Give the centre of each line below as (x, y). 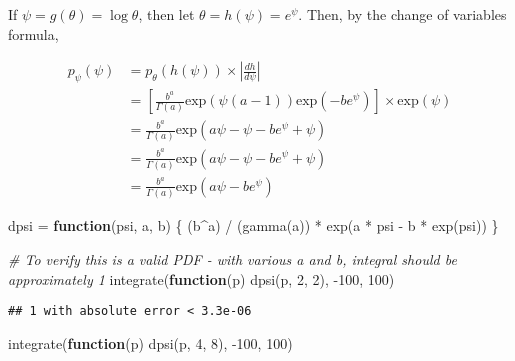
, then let (166, 14)
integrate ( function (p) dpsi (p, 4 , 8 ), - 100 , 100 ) (150, 342)
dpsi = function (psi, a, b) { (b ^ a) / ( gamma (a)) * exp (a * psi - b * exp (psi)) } (253, 225)
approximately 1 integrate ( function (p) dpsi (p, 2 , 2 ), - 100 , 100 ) (201, 278)
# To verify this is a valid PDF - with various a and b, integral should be (232, 258)
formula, (33, 33)
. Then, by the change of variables (402, 14)
